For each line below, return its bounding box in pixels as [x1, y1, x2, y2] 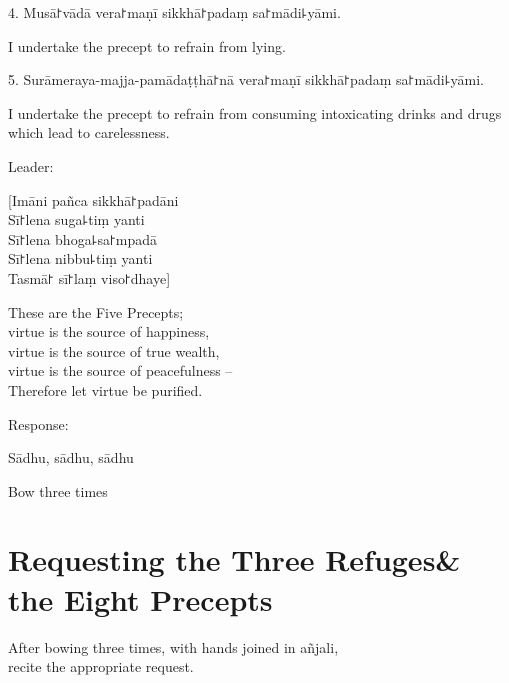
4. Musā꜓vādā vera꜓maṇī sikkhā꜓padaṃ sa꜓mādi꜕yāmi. [8, 2, 341, 22]
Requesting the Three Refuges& [8, 539, 461, 580]
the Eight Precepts [8, 578, 273, 619]
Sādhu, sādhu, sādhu [8, 447, 134, 468]
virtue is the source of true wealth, [8, 340, 220, 361]
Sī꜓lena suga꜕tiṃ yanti [8, 209, 145, 230]
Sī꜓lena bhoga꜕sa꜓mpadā [8, 228, 158, 249]
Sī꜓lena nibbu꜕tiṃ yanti [8, 248, 153, 269]
